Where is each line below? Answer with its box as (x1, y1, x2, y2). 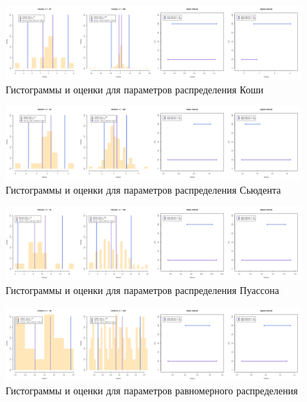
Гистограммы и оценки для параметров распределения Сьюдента (6, 182, 281, 196)
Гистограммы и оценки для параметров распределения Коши (6, 82, 264, 96)
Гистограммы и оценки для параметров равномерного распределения (6, 383, 298, 398)
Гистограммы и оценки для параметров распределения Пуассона (6, 282, 279, 297)
